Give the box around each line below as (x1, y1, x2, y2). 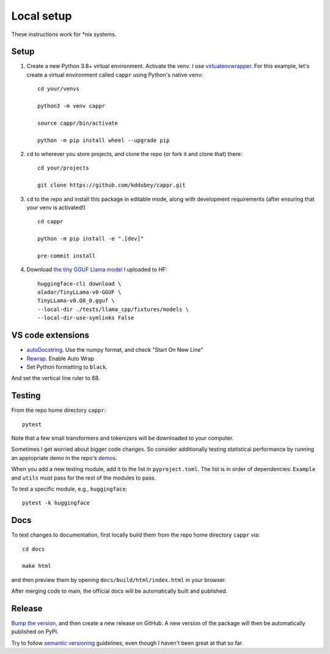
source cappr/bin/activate (37, 119, 119, 127)
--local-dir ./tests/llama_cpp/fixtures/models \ (37, 306, 189, 313)
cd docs (22, 545, 45, 552)
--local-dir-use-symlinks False (37, 314, 134, 321)
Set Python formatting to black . (26, 363, 108, 370)
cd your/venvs (37, 86, 79, 92)
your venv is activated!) (26, 204, 86, 211)
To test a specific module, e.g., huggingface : (11, 485, 128, 492)
